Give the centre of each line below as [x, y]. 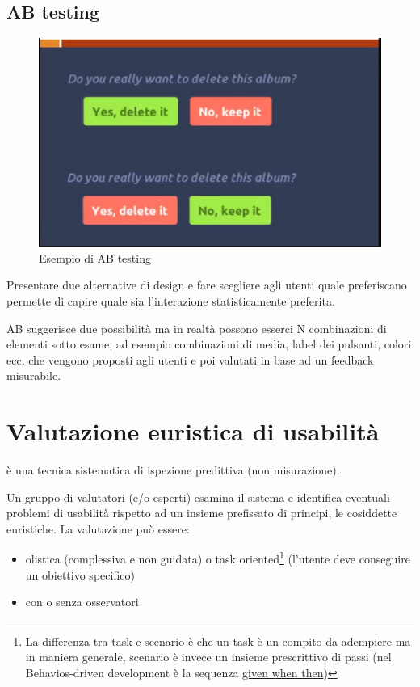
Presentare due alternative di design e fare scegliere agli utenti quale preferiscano [207, 285]
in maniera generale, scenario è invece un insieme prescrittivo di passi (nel [208, 657]
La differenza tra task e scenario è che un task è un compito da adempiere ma [218, 641]
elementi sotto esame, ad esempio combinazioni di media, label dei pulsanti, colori [209, 344]
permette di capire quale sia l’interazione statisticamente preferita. [171, 300]
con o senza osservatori [82, 602]
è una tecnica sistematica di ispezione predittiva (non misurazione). [173, 470]
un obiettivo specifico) [80, 574]
